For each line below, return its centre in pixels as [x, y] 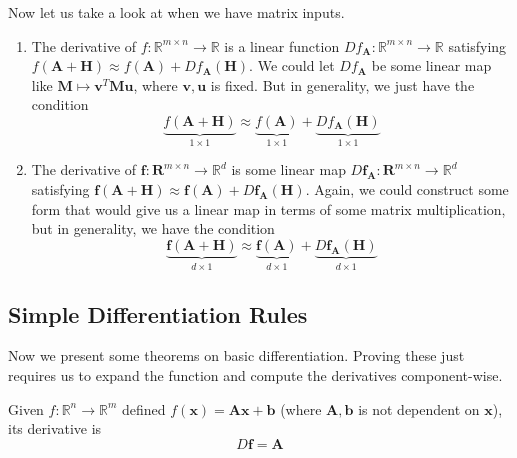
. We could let [292, 65]
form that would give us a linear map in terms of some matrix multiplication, [268, 208]
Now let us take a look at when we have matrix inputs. [176, 12]
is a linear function [282, 45]
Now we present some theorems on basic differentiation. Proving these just [236, 355]
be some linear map [431, 65]
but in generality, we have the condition [153, 228]
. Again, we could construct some [407, 189]
